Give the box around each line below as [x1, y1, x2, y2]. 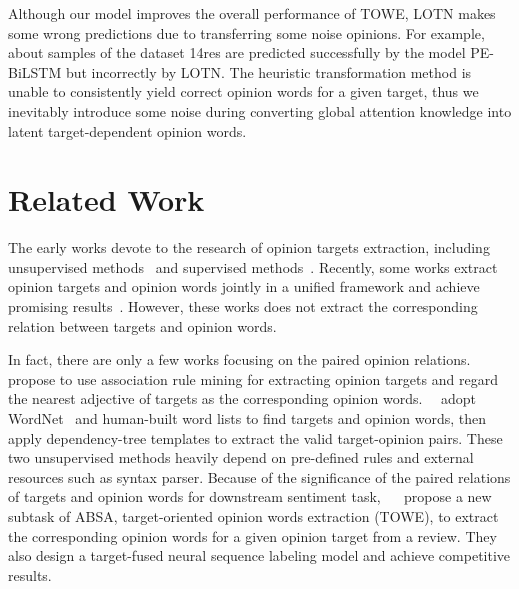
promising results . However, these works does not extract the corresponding [8, 296, 478, 317]
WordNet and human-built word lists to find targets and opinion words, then [8, 408, 487, 429]
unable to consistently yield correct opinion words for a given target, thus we [8, 81, 479, 102]
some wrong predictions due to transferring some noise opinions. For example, [8, 22, 485, 43]
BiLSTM [8, 61, 62, 82]
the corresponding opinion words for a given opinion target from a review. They [8, 525, 497, 546]
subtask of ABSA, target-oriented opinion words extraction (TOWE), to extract [8, 506, 499, 526]
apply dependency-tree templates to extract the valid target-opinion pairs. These [8, 427, 503, 448]
